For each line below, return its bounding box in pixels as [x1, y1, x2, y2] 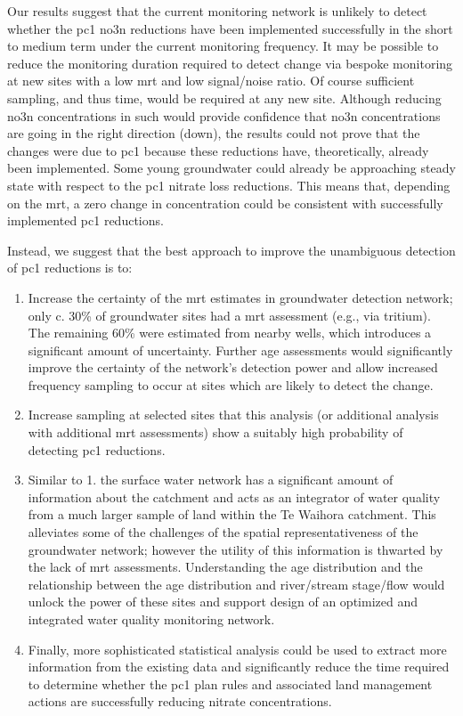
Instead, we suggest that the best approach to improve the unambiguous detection [7, 240, 456, 259]
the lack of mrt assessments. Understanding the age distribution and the [28, 557, 423, 576]
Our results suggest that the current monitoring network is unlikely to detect [7, 2, 427, 20]
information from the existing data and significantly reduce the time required [28, 657, 450, 676]
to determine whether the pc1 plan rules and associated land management [28, 674, 433, 693]
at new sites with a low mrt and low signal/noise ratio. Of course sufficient [7, 71, 415, 90]
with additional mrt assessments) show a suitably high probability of [28, 423, 403, 442]
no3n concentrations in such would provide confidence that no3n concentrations [7, 106, 441, 125]
